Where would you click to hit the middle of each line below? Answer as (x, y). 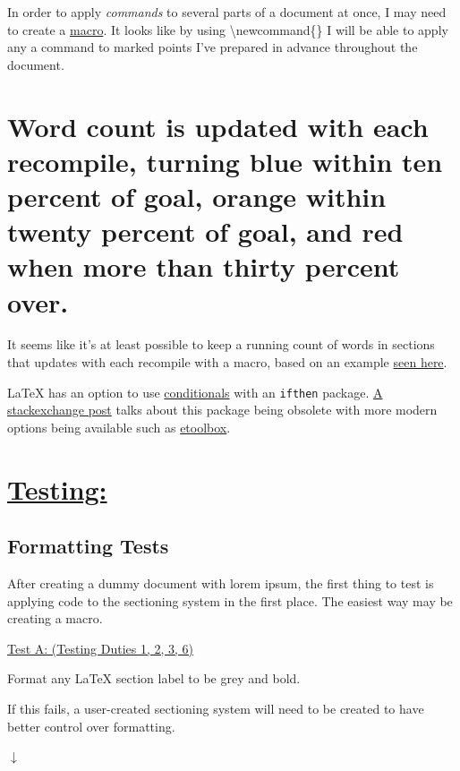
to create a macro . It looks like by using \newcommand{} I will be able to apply (228, 29)
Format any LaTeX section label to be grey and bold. (154, 678)
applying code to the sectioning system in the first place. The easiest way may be (230, 600)
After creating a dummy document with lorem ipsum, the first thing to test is (221, 583)
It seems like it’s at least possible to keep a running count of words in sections (221, 344)
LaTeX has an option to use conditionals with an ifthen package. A (195, 392)
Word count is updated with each (218, 126)
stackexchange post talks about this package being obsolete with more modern (222, 410)
